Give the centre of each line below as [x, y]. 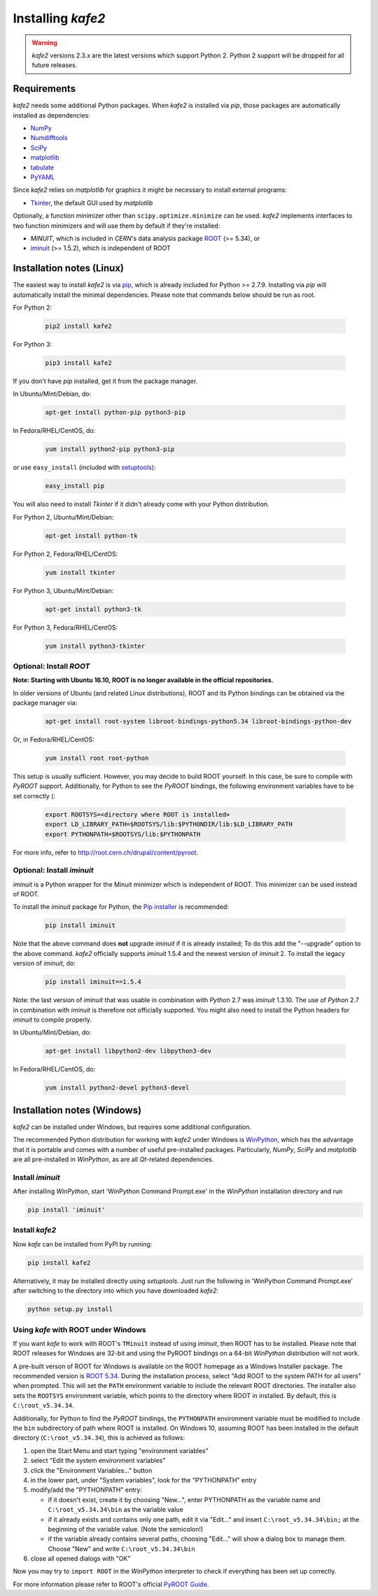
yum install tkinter [80, 572]
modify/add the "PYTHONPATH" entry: [86, 1490]
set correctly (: [34, 796]
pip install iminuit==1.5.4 [93, 982]
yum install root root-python [97, 758]
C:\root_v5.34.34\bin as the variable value [115, 1510]
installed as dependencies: [51, 115]
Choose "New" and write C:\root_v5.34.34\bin [121, 1548]
